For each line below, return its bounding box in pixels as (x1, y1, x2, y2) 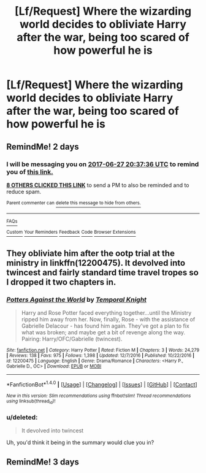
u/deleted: (6, 413, 38, 421)
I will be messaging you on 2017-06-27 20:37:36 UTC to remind (6, 160, 199, 168)
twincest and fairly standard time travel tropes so (6, 267, 199, 277)
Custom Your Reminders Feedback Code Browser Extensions (6, 229, 136, 236)
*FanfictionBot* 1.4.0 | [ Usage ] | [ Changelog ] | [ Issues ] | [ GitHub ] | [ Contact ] (6, 379, 197, 388)
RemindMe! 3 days (6, 456, 80, 467)
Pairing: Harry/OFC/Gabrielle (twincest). (21, 335, 123, 342)
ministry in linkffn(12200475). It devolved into (6, 258, 186, 268)
